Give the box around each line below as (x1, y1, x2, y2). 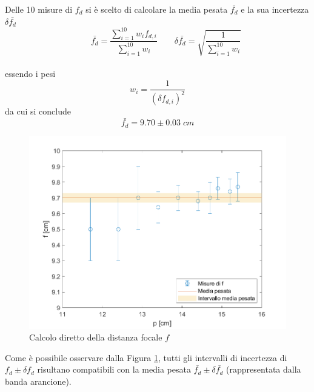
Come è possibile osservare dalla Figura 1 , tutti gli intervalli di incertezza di (5, 351, 287, 364)
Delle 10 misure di (5, 3, 73, 15)
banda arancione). (5, 374, 72, 387)
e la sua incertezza (241, 3, 309, 15)
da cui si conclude (5, 105, 71, 118)
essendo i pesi (5, 67, 56, 80)
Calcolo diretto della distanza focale (29, 331, 162, 344)
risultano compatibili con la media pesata (37, 363, 191, 376)
